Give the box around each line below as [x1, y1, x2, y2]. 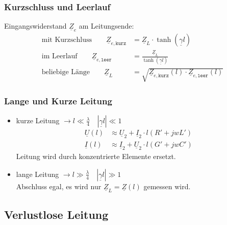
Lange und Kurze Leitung [4, 94, 112, 107]
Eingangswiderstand [4, 20, 67, 31]
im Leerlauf [41, 53, 78, 60]
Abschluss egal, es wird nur [16, 181, 102, 191]
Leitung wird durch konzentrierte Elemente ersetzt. [16, 151, 176, 162]
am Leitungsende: [79, 20, 134, 31]
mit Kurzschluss [41, 36, 92, 44]
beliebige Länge [41, 69, 90, 76]
